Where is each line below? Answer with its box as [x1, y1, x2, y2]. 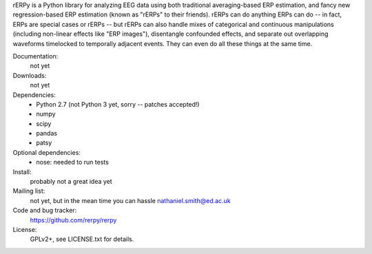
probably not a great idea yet [30, 178, 113, 186]
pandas [36, 129, 58, 138]
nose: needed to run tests [36, 158, 110, 167]
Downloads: [12, 71, 47, 79]
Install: [12, 167, 32, 176]
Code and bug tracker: [12, 207, 77, 215]
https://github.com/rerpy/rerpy [30, 215, 117, 224]
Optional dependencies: [12, 148, 81, 156]
